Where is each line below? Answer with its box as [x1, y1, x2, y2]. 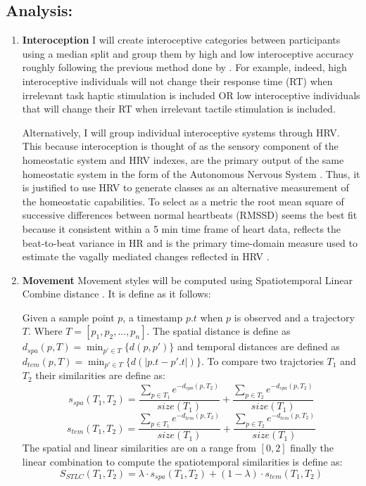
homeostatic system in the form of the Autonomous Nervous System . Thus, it [22, 166, 360, 181]
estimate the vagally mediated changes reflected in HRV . [22, 249, 270, 264]
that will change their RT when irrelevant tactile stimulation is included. [22, 101, 336, 116]
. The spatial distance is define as [146, 324, 291, 338]
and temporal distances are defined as [177, 339, 340, 354]
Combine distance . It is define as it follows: [22, 286, 211, 301]
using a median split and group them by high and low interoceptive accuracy [22, 46, 354, 60]
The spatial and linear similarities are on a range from [22, 440, 256, 455]
